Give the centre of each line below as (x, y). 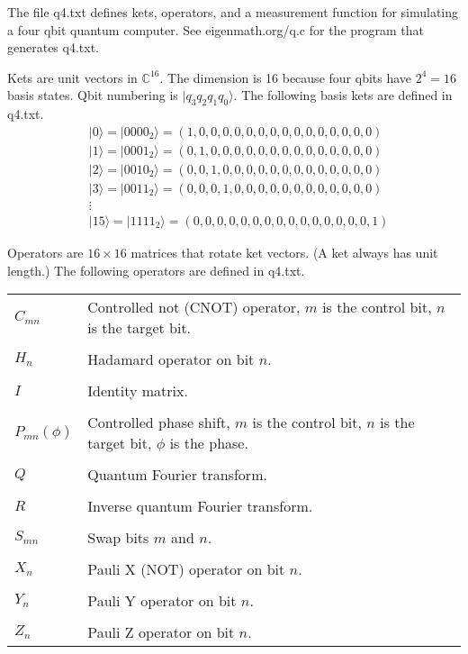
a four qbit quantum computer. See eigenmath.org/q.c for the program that (216, 29)
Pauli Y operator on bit (162, 601)
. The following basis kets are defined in (343, 95)
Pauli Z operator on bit (161, 632)
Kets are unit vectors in (72, 77)
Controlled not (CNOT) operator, (194, 307)
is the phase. (209, 443)
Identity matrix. (138, 391)
